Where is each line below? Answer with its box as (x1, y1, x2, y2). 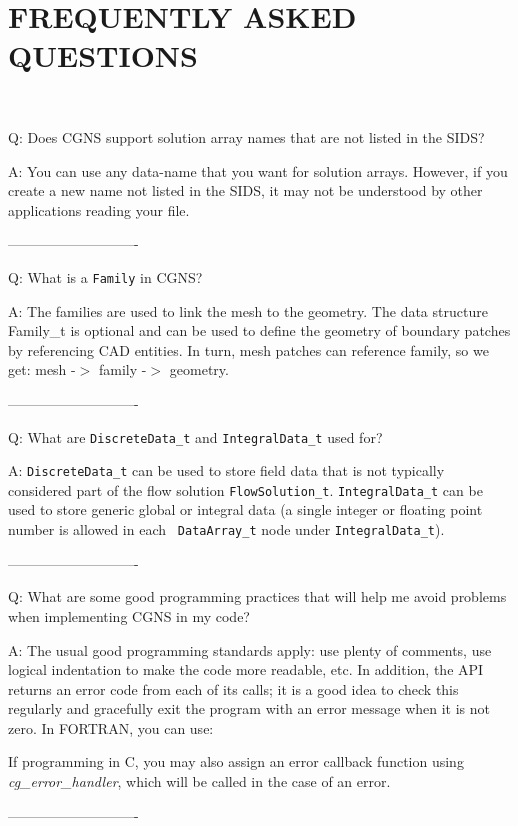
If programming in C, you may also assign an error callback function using (8, 751, 464, 772)
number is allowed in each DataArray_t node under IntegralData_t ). (8, 519, 445, 540)
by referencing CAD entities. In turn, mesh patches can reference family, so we (8, 339, 489, 360)
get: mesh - (8, 359, 76, 380)
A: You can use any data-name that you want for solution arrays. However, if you (8, 160, 508, 181)
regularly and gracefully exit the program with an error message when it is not (8, 698, 490, 719)
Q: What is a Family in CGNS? (8, 266, 203, 287)
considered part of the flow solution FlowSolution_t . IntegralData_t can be (8, 479, 483, 500)
